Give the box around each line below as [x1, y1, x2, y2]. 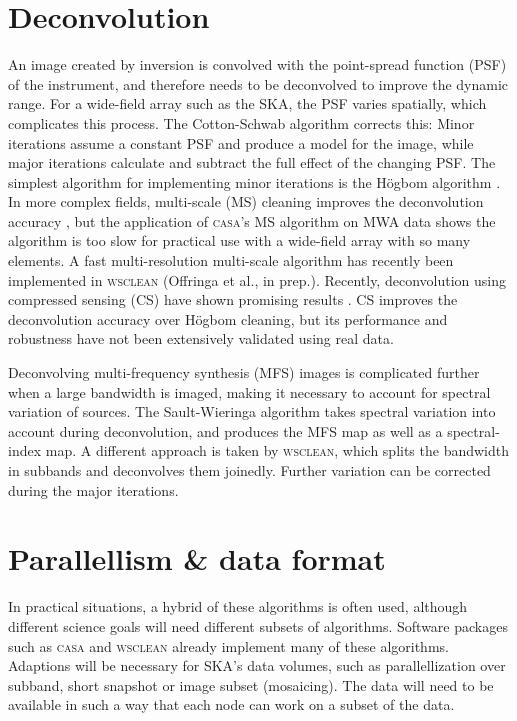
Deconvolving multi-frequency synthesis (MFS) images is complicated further [8, 362, 480, 383]
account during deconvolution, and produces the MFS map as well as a [8, 420, 443, 441]
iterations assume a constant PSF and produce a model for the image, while [8, 132, 474, 153]
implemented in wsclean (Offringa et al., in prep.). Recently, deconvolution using [8, 269, 506, 290]
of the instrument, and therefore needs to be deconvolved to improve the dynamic [8, 73, 509, 94]
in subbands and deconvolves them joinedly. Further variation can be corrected [8, 460, 491, 480]
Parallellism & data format [8, 538, 386, 579]
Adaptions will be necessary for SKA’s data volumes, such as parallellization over [8, 655, 506, 676]
